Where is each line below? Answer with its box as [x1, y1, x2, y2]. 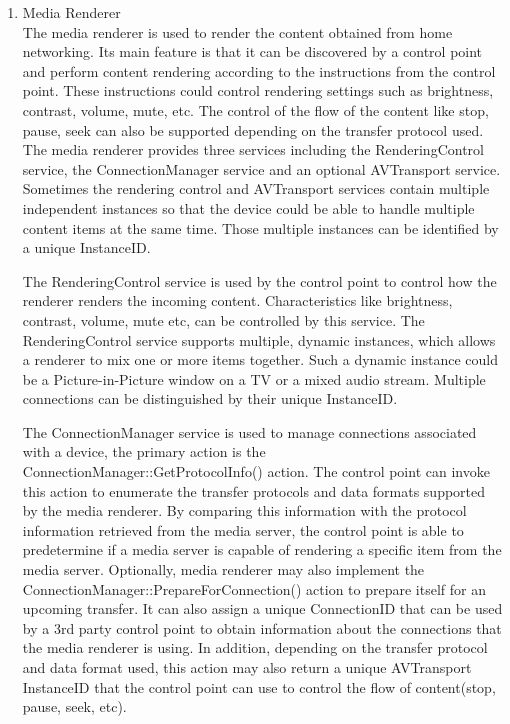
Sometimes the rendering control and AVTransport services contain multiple [22, 178, 490, 199]
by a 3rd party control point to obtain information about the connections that [22, 617, 502, 638]
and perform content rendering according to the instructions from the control [22, 60, 496, 81]
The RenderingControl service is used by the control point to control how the [22, 270, 497, 291]
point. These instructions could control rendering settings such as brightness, [22, 80, 494, 101]
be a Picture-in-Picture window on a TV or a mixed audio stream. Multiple [22, 368, 486, 389]
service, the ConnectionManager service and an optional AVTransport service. [22, 158, 501, 179]
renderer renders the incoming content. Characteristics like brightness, [22, 290, 453, 311]
